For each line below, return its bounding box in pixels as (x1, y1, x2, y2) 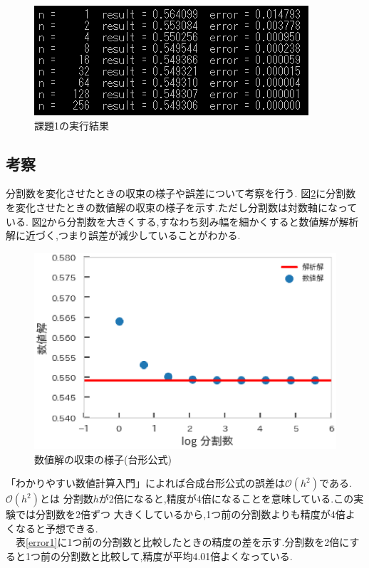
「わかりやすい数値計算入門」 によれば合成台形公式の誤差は (6, 475, 285, 490)
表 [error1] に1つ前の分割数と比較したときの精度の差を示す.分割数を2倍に (15, 535, 350, 549)
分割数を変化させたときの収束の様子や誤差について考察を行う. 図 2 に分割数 (6, 186, 356, 201)
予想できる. (45, 520, 98, 535)
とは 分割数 (40, 491, 93, 506)
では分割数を (15, 507, 76, 522)
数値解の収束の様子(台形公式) (34, 451, 172, 466)
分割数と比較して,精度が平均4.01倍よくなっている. (60, 548, 293, 563)
